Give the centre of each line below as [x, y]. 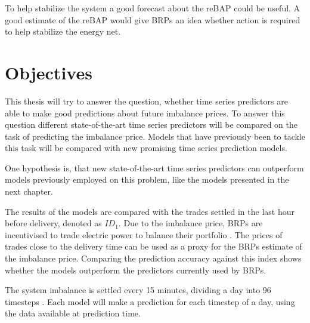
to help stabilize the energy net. [63, 31]
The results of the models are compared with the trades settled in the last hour [150, 211]
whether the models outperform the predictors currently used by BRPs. [136, 270]
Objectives [49, 72]
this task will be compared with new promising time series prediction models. [146, 148]
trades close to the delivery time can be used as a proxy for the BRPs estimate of [154, 246]
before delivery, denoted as [53, 223]
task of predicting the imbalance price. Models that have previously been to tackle [155, 136]
